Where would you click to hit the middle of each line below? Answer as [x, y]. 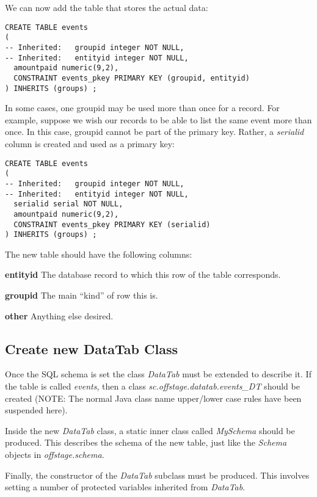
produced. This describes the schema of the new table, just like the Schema [146, 442]
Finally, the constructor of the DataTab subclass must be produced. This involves [157, 475]
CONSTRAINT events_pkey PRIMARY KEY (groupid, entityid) [132, 78]
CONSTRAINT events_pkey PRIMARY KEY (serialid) [112, 224]
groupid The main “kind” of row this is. [82, 295]
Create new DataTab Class [92, 348]
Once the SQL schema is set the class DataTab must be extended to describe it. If [158, 374]
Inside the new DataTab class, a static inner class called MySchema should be [150, 430]
